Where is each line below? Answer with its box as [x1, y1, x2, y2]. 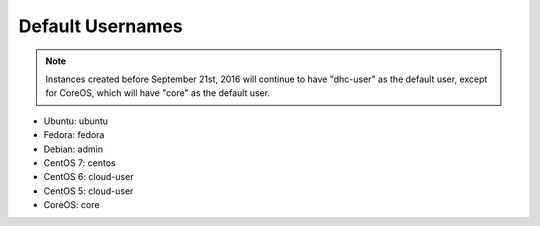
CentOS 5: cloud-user [43, 185, 134, 197]
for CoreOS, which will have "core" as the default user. [45, 87, 270, 99]
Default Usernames [18, 15, 184, 37]
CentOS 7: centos [43, 156, 116, 169]
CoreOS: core [43, 199, 100, 211]
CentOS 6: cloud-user [43, 171, 134, 183]
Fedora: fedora [43, 129, 105, 141]
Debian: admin [43, 143, 104, 155]
